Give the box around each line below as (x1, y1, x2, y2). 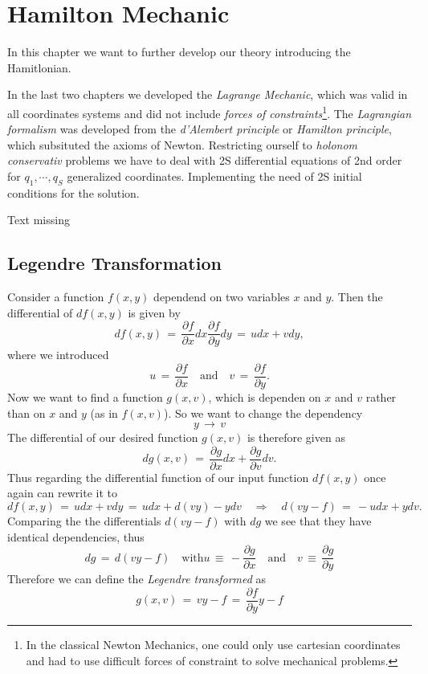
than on (7, 404, 46, 421)
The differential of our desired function (7, 429, 198, 446)
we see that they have (264, 513, 372, 529)
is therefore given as (247, 429, 345, 446)
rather (365, 389, 397, 406)
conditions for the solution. (7, 184, 140, 201)
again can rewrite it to (7, 484, 117, 501)
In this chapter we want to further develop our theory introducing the (7, 43, 351, 60)
